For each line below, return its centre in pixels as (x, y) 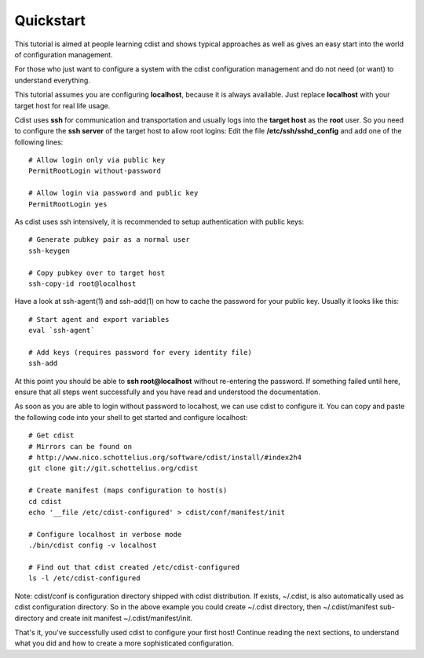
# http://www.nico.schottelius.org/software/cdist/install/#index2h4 (165, 458)
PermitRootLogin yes (68, 204)
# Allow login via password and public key (113, 193)
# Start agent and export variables (99, 319)
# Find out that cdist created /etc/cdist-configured (134, 567)
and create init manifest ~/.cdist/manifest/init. (119, 618)
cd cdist (45, 501)
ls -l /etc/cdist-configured (84, 578)
